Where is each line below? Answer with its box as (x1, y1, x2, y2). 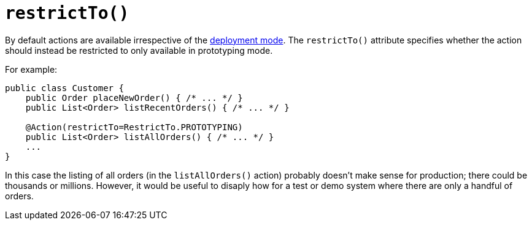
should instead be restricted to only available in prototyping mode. (5, 45, 273, 56)
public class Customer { (5, 83, 124, 93)
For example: (5, 64, 58, 75)
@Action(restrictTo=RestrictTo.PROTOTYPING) (25, 122, 243, 132)
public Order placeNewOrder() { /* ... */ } (25, 92, 243, 103)
